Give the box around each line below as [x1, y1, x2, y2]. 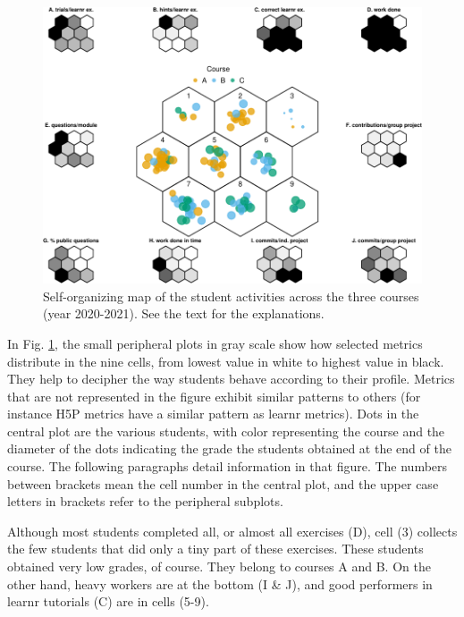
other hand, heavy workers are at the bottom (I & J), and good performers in [7, 574, 433, 593]
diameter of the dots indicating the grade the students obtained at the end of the [7, 439, 451, 458]
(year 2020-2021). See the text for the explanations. [43, 304, 325, 323]
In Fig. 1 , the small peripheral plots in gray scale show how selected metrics [7, 334, 423, 352]
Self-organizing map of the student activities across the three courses [43, 286, 419, 305]
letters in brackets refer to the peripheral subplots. [7, 492, 283, 511]
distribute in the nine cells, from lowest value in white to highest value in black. [7, 351, 444, 370]
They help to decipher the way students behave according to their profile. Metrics [7, 369, 455, 388]
